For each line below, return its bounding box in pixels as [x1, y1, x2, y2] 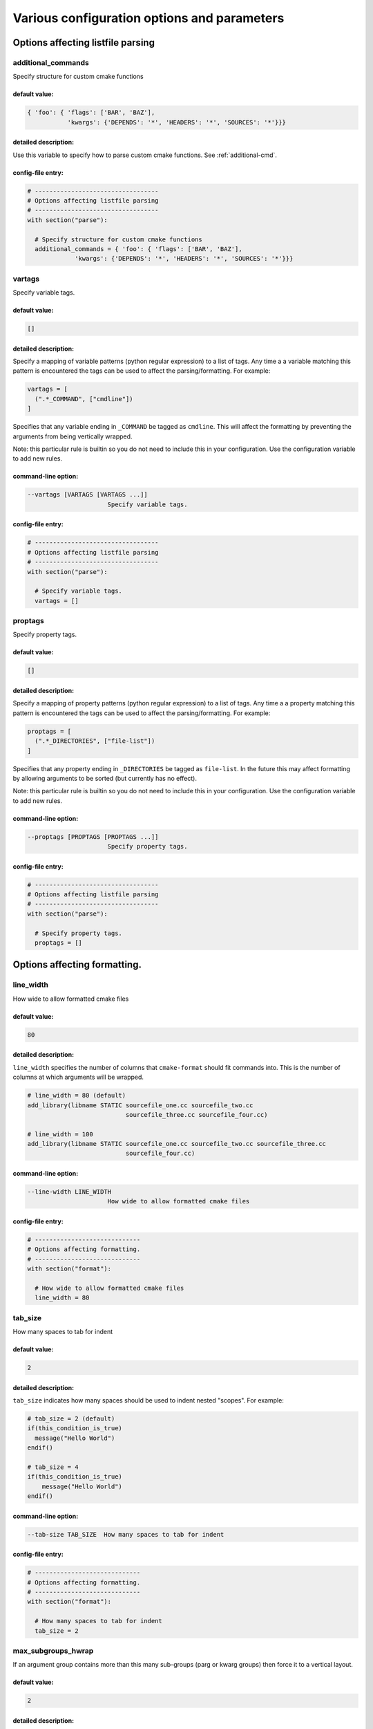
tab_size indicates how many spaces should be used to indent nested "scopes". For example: [12, 1396, 285, 1405]
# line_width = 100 [27, 1130, 93, 1138]
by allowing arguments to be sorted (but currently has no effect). [12, 774, 197, 782]
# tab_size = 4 [27, 1463, 79, 1471]
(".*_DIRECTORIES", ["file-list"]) [35, 737, 155, 745]
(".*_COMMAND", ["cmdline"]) [35, 395, 134, 403]
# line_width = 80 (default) [27, 1091, 126, 1100]
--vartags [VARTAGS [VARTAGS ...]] [27, 491, 148, 499]
